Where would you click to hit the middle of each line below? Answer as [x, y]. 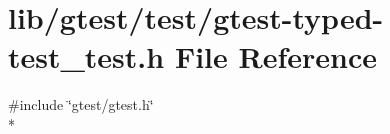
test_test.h [86, 56]
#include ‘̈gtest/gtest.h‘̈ [81, 104]
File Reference [275, 56]
